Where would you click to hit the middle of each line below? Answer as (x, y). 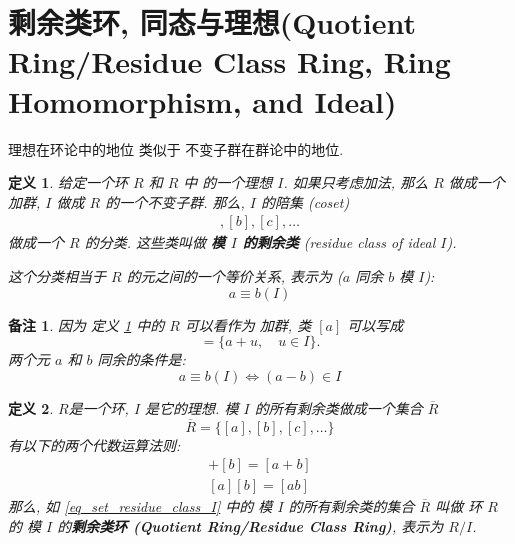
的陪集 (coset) (305, 201)
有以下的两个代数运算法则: (94, 444)
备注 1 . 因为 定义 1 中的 (86, 324)
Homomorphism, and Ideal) (202, 100)
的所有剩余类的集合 (351, 506)
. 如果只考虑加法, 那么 (356, 182)
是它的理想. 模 (192, 407)
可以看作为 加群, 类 (248, 324)
